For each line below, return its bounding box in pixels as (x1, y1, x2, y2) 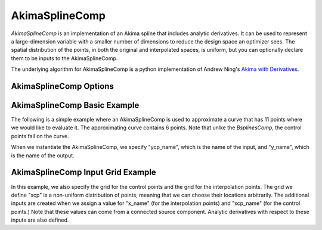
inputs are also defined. (11, 216, 69, 223)
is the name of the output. (11, 152, 75, 159)
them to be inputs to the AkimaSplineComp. (11, 54, 118, 62)
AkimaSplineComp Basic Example (11, 100, 140, 110)
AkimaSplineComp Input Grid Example (11, 167, 156, 178)
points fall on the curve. (11, 132, 70, 139)
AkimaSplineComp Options (11, 81, 114, 91)
